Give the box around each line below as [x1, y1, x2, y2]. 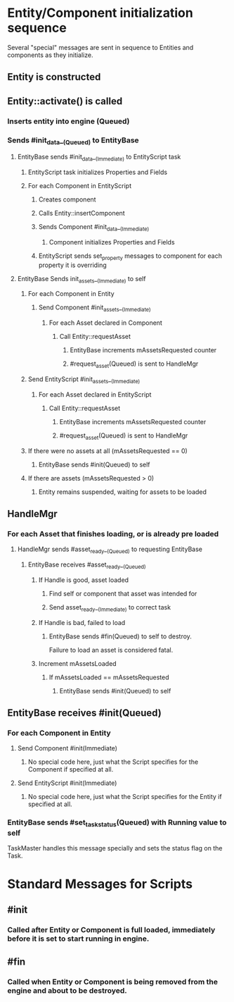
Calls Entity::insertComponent [38, 209, 125, 217]
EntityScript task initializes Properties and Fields [27, 168, 167, 176]
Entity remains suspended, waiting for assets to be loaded [38, 488, 207, 496]
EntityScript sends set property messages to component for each [38, 252, 223, 261]
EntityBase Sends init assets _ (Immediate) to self [17, 274, 146, 285]
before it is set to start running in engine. [7, 934, 150, 944]
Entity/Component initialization [7, 5, 193, 21]
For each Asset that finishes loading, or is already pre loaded [7, 528, 219, 538]
